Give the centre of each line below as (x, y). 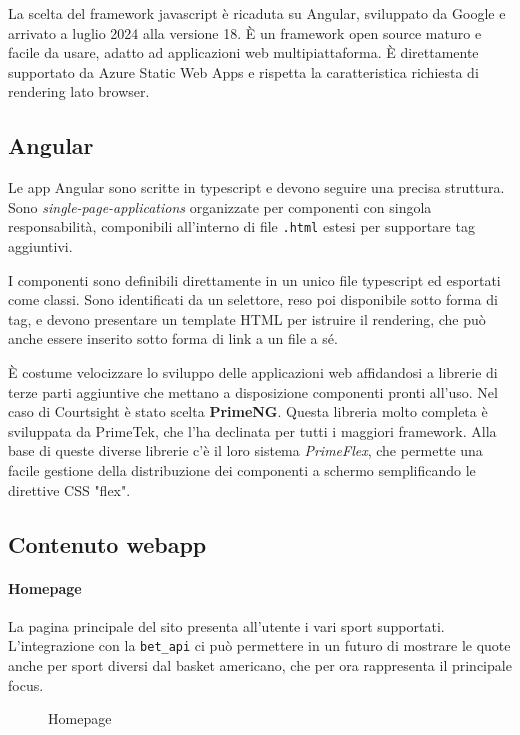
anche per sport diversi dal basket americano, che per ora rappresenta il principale (260, 664)
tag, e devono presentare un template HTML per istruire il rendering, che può (247, 318)
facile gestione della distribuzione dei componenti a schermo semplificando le (242, 469)
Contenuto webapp (107, 543)
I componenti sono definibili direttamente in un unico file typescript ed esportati (254, 279)
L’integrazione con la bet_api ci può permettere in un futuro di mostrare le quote (259, 645)
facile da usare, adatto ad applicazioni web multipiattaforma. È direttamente (243, 52)
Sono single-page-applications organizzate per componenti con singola (220, 206)
